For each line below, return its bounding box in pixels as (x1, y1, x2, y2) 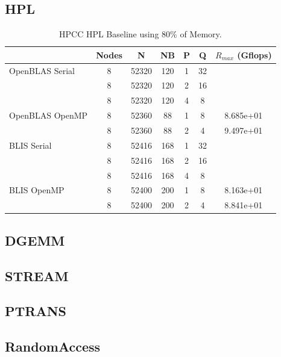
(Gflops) (237, 48, 272, 61)
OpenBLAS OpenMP (9, 109, 88, 122)
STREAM (5, 266, 69, 285)
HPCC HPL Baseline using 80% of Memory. (58, 28, 222, 40)
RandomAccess (5, 337, 101, 356)
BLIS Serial (9, 138, 52, 151)
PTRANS (5, 302, 66, 320)
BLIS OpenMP (9, 184, 65, 196)
